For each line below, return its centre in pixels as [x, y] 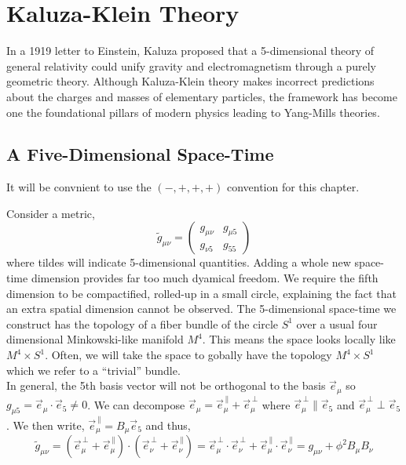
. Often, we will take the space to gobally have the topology [188, 355]
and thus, [168, 425]
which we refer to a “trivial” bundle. [93, 370]
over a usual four [337, 323]
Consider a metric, [51, 213]
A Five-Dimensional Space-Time [140, 154]
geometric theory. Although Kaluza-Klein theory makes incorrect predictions [190, 81]
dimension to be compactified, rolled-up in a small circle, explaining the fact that [201, 293]
